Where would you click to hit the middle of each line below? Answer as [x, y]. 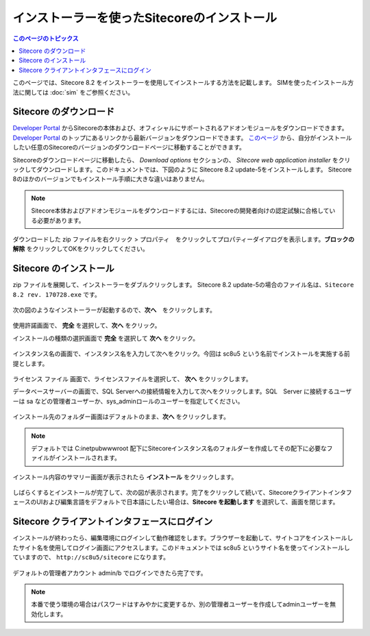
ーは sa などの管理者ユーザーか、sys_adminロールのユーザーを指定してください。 [128, 401]
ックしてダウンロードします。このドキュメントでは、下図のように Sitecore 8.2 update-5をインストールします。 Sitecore [182, 169]
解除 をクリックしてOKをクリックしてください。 [81, 249]
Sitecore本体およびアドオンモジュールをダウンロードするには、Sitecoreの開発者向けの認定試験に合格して [180, 211]
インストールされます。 [88, 458]
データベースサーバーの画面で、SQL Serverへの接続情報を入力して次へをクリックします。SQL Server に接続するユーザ [182, 391]
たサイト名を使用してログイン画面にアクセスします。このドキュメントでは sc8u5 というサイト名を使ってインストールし [182, 548]
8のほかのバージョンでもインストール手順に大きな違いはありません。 [110, 179]
